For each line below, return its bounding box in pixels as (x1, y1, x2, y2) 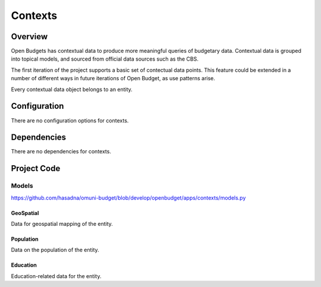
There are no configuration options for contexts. (11, 116, 129, 124)
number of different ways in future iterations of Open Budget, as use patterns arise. (11, 75, 215, 82)
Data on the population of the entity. (11, 247, 99, 254)
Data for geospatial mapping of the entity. (11, 220, 113, 227)
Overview (11, 31, 48, 42)
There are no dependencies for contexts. (11, 148, 111, 155)
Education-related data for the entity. (11, 272, 102, 279)
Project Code (11, 163, 61, 174)
